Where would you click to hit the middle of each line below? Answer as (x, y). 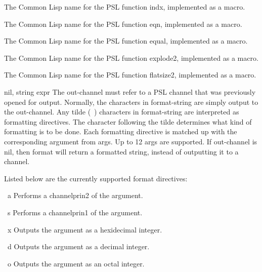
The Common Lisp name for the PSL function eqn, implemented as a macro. (123, 24)
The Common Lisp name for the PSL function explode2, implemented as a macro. (131, 57)
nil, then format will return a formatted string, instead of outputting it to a (121, 151)
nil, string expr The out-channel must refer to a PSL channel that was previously (130, 91)
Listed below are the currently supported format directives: (96, 178)
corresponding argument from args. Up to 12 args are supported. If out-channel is (131, 141)
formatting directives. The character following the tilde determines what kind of (128, 121)
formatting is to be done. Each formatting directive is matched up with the (121, 131)
